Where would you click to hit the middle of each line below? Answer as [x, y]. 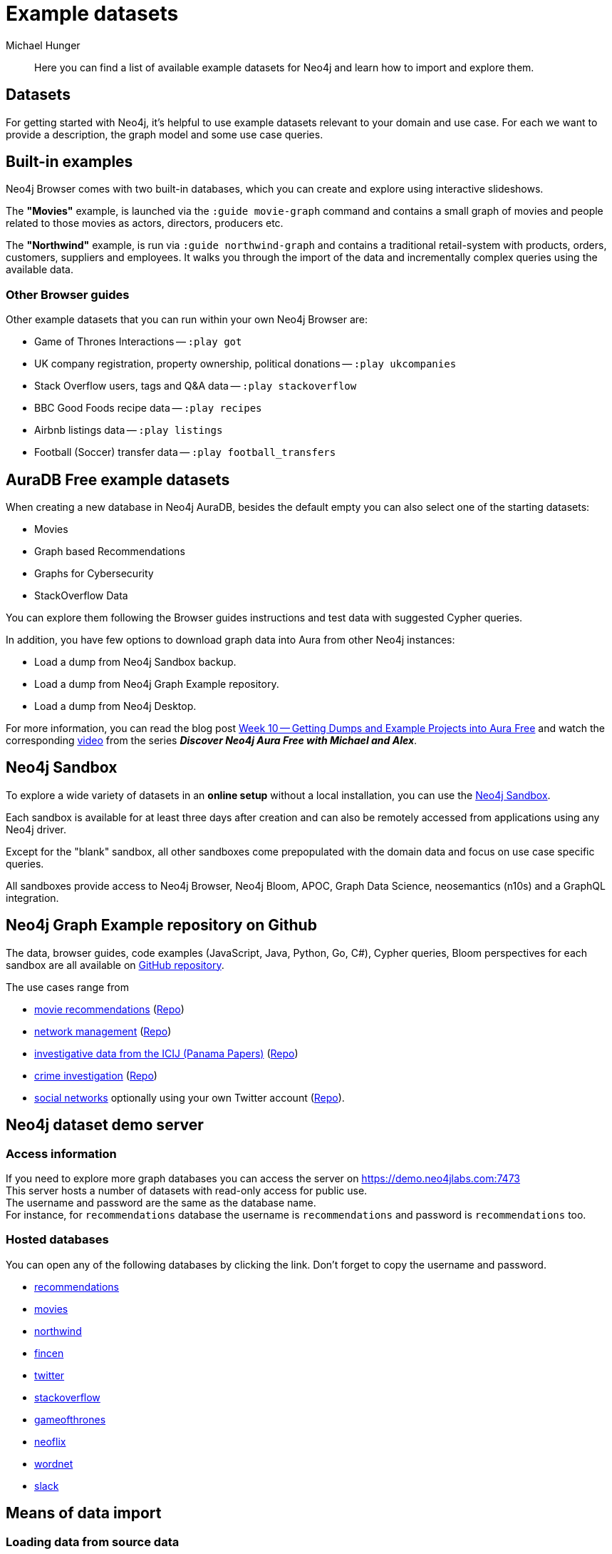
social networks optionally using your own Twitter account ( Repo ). [190, 1097]
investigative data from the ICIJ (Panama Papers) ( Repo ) [166, 1053]
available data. [40, 270]
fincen [49, 1353]
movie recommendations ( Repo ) [109, 1009]
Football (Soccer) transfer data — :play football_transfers [185, 452]
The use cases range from [68, 987]
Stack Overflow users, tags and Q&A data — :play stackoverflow [196, 386]
